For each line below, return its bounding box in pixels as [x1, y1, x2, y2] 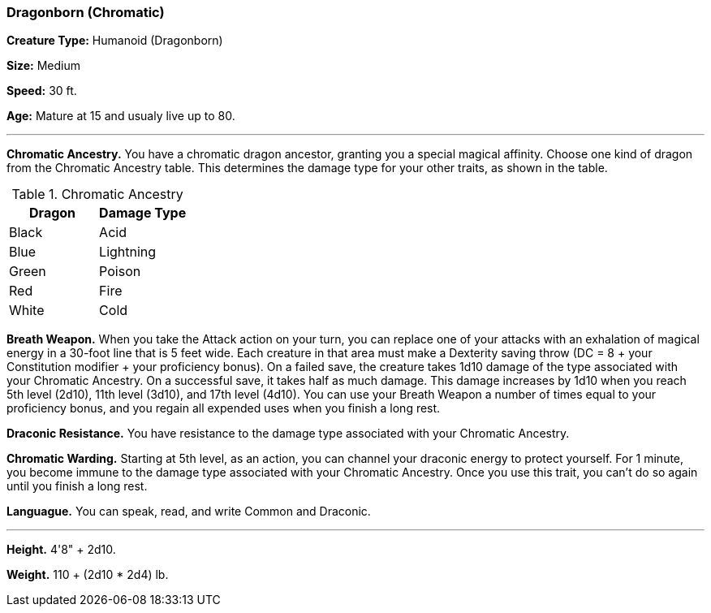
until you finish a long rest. [6, 479, 148, 494]
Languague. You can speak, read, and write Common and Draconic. [6, 504, 371, 519]
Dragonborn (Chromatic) [6, 4, 165, 20]
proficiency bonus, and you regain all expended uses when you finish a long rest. [6, 401, 441, 416]
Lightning [99, 244, 157, 261]
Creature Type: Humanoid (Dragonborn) [6, 33, 223, 48]
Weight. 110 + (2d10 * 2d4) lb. [6, 568, 169, 582]
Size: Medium [6, 58, 80, 73]
